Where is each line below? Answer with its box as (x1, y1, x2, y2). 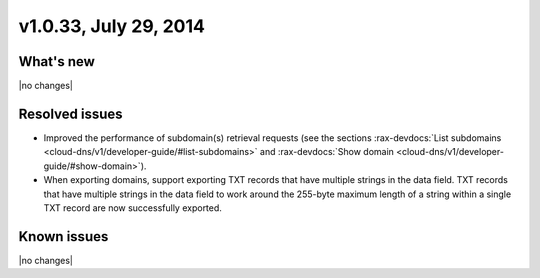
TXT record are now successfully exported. (43, 201, 222, 214)
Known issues (18, 228, 109, 245)
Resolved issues (18, 105, 124, 122)
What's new (18, 53, 95, 70)
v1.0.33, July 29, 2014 (18, 15, 205, 37)
